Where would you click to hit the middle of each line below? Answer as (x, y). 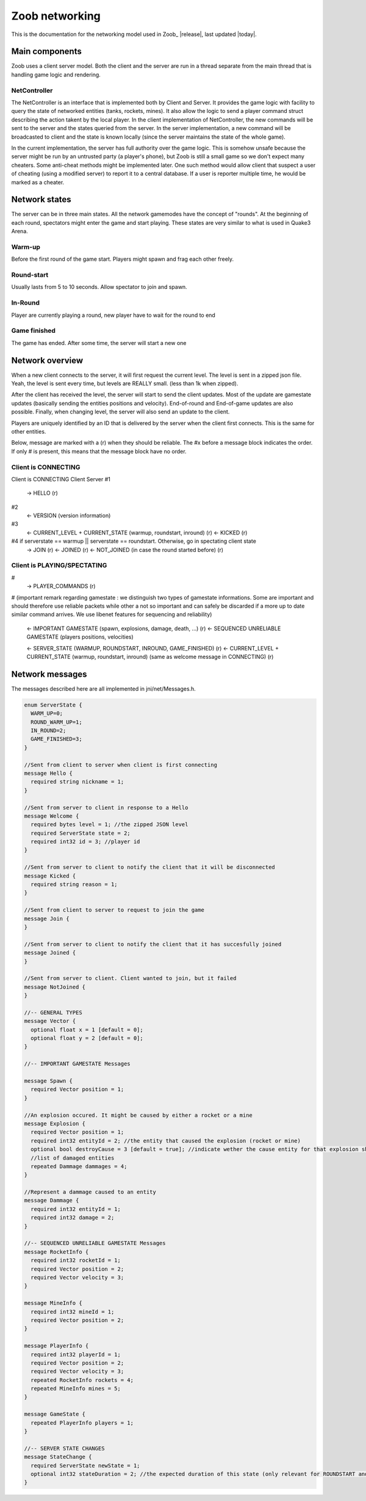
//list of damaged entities (73, 1158)
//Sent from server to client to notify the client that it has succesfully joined (153, 944)
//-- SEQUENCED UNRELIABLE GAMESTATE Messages (95, 1243)
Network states (41, 199)
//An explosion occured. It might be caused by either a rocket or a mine (138, 1115)
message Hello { (48, 773)
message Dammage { (52, 1201)
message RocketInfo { (56, 1252)
